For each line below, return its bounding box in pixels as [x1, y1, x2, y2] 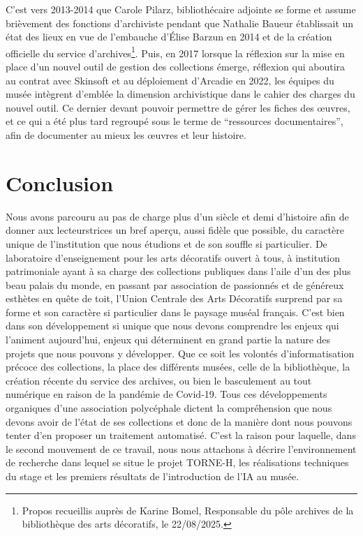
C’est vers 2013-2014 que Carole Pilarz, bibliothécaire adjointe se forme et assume [6, 2, 356, 16]
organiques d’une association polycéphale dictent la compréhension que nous [6, 401, 332, 415]
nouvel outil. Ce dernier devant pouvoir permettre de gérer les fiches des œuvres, [6, 100, 350, 114]
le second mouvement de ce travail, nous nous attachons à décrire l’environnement [6, 441, 357, 456]
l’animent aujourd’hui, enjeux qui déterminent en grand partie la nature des [6, 332, 331, 347]
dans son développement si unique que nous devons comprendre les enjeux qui [6, 318, 339, 333]
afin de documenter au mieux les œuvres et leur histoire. [6, 128, 246, 142]
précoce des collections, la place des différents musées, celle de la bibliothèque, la [6, 359, 350, 374]
